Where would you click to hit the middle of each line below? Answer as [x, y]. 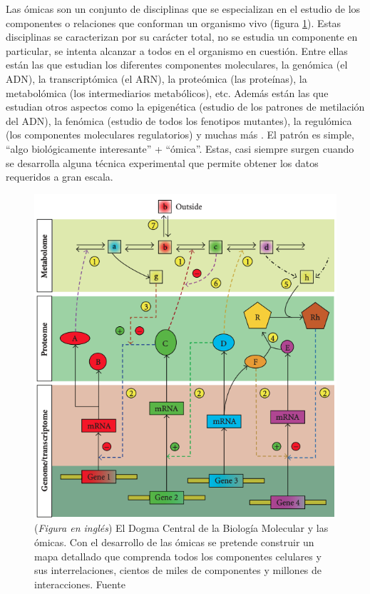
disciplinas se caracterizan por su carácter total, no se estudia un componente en [182, 37]
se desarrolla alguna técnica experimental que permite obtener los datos [162, 162]
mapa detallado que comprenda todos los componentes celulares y [178, 556]
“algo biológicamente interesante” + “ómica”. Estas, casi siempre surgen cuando [180, 148]
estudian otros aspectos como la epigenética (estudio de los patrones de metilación [185, 107]
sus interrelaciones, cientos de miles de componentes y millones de [178, 570]
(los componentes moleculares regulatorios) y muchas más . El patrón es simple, [180, 135]
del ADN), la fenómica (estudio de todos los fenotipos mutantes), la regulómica [179, 120]
